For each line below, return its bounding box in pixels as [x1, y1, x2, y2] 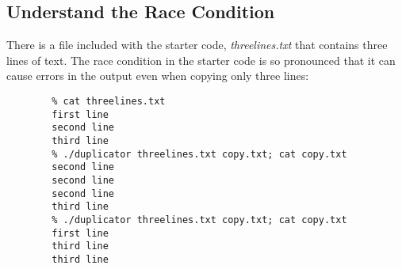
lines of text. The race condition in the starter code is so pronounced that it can [6, 51, 396, 68]
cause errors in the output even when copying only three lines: [6, 67, 309, 84]
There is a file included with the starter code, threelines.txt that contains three [6, 36, 388, 53]
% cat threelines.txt [52, 95, 166, 107]
